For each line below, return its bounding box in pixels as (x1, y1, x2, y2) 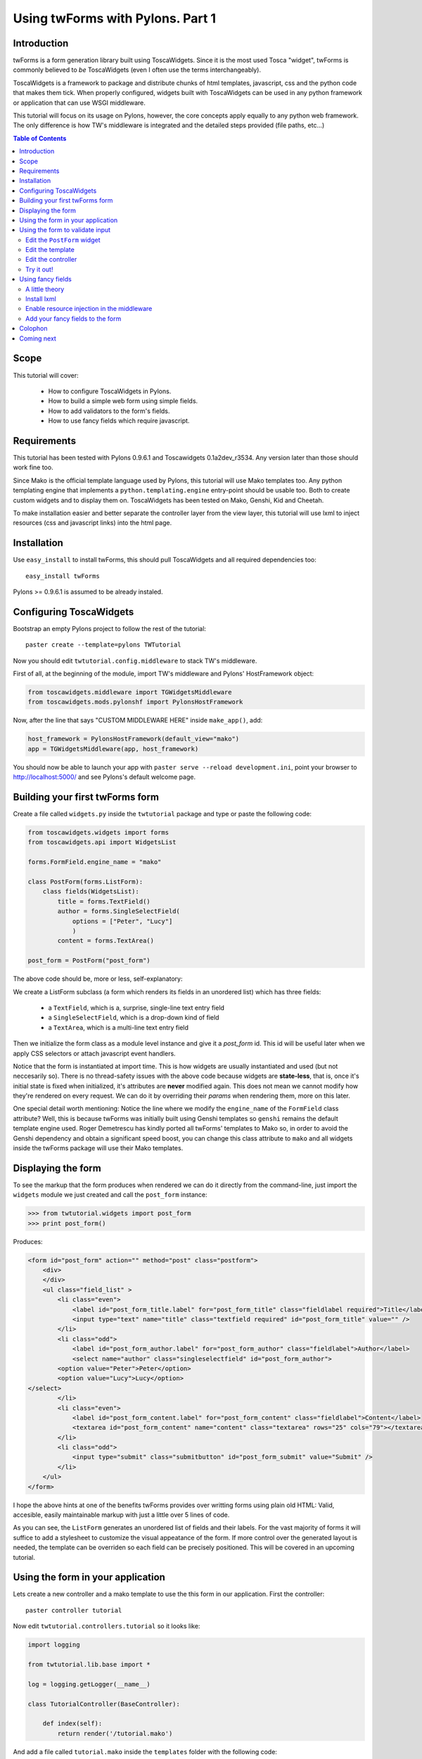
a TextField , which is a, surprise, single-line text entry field (48, 1003, 225, 1012)
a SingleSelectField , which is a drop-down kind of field (48, 1013, 219, 1022)
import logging (27, 1641, 80, 1649)
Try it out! (25, 265, 53, 274)
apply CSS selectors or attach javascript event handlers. (13, 1049, 176, 1058)
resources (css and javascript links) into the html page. (13, 519, 172, 527)
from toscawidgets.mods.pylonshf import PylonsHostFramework (27, 698, 243, 706)
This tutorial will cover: (13, 371, 79, 379)
